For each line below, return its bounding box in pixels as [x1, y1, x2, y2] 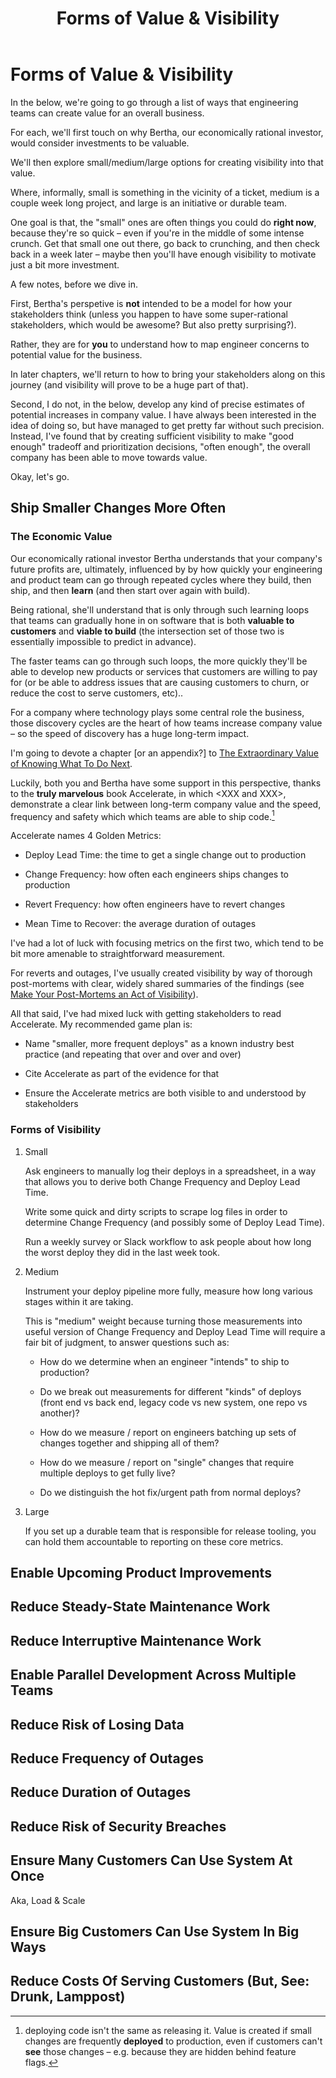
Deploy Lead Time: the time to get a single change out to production [24, 849, 307, 861]
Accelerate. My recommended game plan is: [10, 1018, 193, 1031]
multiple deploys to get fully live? [39, 1467, 176, 1479]
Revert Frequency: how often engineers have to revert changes [24, 898, 286, 911]
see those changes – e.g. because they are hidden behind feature [24, 2045, 297, 2057]
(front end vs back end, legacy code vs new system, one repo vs [39, 1396, 308, 1408]
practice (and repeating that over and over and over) [24, 1048, 242, 1061]
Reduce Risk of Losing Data [10, 1716, 185, 1733]
